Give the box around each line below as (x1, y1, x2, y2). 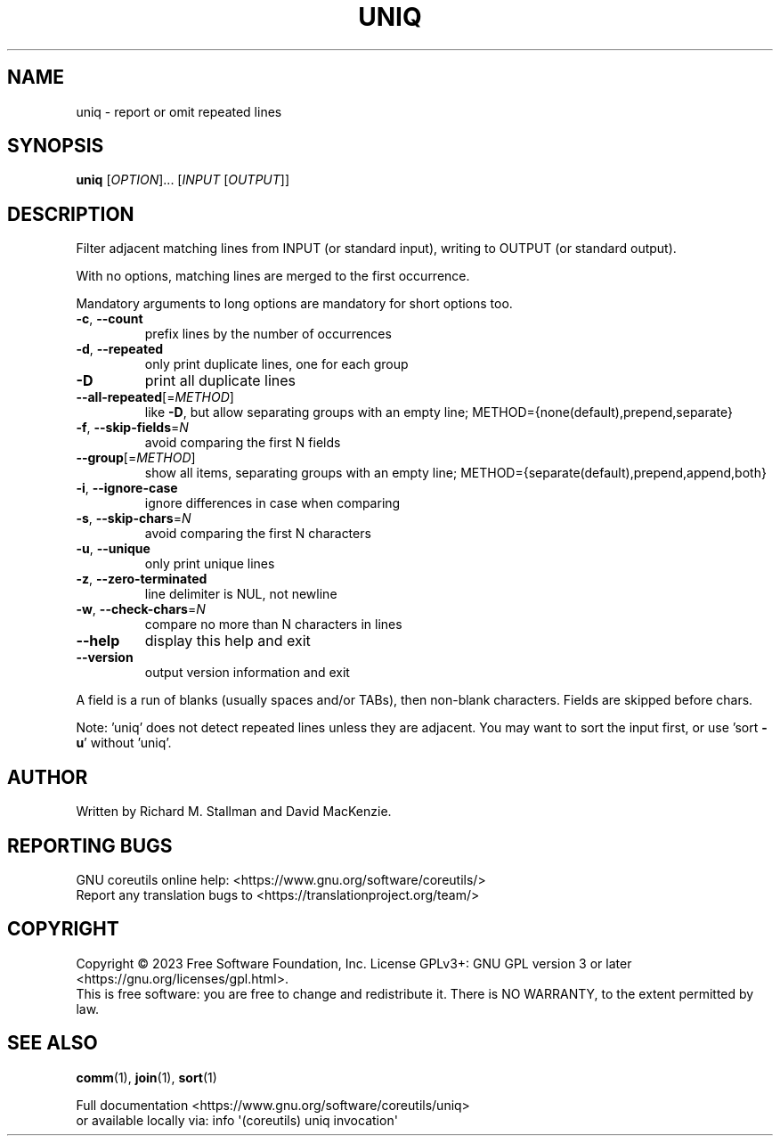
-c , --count (76, 311, 143, 327)
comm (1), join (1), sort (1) (76, 1069, 217, 1085)
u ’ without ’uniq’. (76, 735, 172, 751)
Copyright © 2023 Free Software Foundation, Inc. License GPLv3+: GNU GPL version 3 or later (76, 955, 632, 971)
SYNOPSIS (7, 135, 104, 158)
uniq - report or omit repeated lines (76, 103, 282, 119)
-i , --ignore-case (76, 480, 178, 496)
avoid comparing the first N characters (144, 526, 371, 542)
